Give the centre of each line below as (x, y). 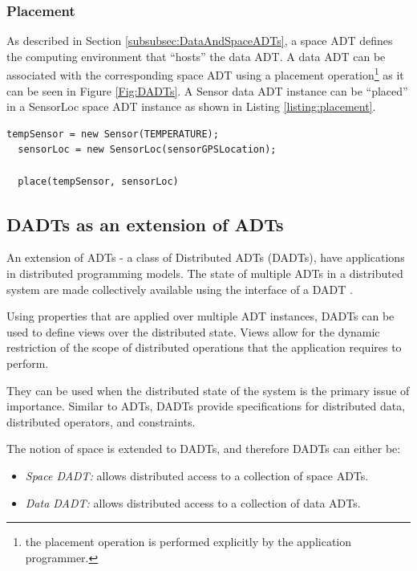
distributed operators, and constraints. (101, 421)
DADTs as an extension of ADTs (145, 224)
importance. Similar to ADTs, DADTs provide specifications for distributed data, (206, 406)
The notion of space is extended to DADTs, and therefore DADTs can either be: (204, 449)
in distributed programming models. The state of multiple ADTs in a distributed (205, 273)
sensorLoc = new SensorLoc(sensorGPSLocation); (147, 150)
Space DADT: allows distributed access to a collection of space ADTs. (197, 475)
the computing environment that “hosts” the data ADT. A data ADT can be (196, 56)
